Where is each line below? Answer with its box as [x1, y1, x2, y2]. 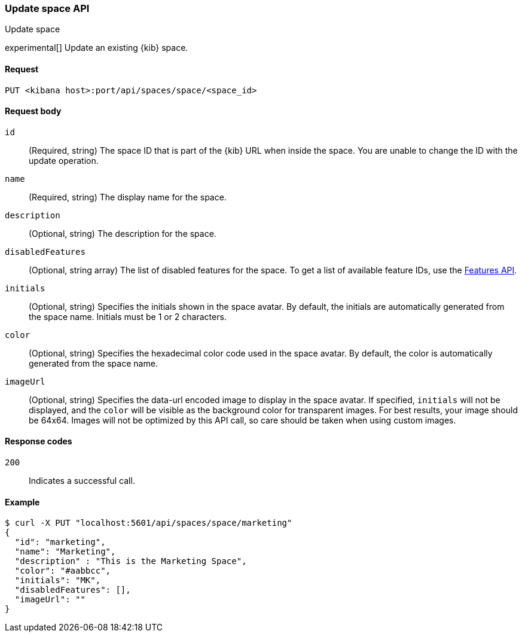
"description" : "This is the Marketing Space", [14, 556, 247, 566]
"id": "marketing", [14, 537, 106, 547]
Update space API [5, 2, 90, 14]
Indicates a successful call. [29, 476, 135, 486]
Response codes [5, 436, 72, 447]
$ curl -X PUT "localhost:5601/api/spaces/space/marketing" [5, 518, 292, 528]
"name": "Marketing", [14, 547, 116, 557]
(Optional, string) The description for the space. [29, 228, 216, 239]
